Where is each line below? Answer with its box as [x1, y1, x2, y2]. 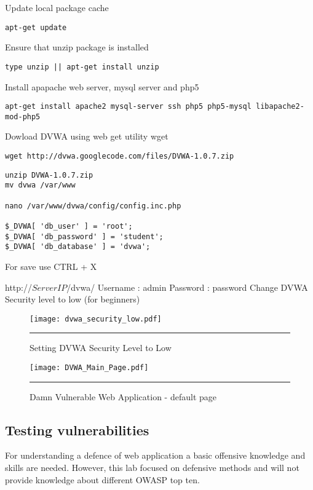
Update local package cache [5, 1, 109, 14]
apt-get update [5, 23, 67, 32]
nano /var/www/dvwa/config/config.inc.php [5, 201, 181, 210]
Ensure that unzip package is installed [5, 41, 149, 53]
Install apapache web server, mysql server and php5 [5, 80, 199, 93]
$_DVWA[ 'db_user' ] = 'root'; [5, 221, 133, 231]
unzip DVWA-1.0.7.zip [5, 170, 93, 180]
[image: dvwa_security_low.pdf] [30, 314, 162, 323]
